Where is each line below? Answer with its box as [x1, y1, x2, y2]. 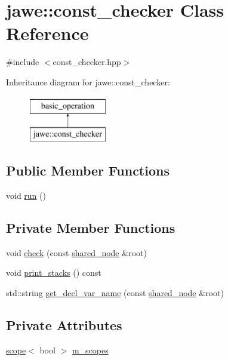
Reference [6, 21, 89, 45]
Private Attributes [6, 315, 122, 334]
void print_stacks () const [6, 266, 101, 279]
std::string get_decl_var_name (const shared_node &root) [6, 286, 224, 299]
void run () [6, 189, 46, 201]
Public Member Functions [6, 161, 170, 180]
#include [6, 56, 39, 68]
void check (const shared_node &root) [6, 246, 147, 259]
